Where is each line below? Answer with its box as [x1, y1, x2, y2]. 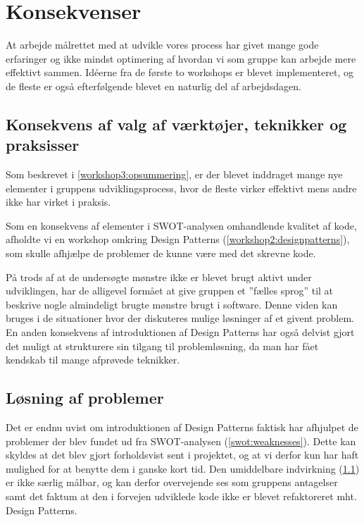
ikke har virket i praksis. [6, 194, 111, 209]
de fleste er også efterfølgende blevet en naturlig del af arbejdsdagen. [6, 78, 301, 93]
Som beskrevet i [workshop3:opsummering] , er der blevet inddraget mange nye [6, 167, 343, 182]
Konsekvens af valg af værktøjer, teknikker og [6, 113, 347, 135]
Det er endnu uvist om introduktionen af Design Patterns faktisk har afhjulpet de [6, 420, 358, 435]
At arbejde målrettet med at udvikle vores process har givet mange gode [6, 37, 319, 52]
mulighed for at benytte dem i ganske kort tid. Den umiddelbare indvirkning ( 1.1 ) [6, 461, 360, 476]
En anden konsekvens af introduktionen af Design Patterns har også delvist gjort [6, 325, 355, 340]
